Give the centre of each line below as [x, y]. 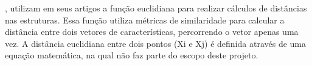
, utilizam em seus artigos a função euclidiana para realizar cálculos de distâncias [156, 8]
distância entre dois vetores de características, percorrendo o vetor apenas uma [152, 32]
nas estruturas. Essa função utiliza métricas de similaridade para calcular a [145, 20]
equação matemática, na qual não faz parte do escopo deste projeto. [132, 55]
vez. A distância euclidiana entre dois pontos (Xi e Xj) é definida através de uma [156, 43]
